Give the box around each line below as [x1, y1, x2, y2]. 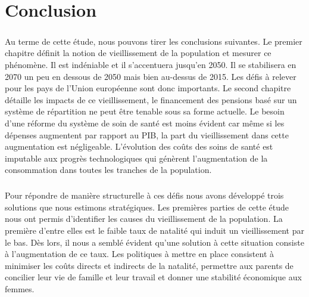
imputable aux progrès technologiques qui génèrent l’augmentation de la [5, 151, 268, 164]
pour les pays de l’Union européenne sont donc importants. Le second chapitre [5, 82, 291, 94]
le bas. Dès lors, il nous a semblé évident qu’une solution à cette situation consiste [5, 236, 304, 248]
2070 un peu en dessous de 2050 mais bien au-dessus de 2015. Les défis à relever [5, 70, 296, 82]
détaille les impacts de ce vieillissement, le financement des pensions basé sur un [5, 93, 297, 106]
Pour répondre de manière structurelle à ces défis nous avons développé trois [5, 189, 284, 202]
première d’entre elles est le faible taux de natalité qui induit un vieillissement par [5, 224, 304, 237]
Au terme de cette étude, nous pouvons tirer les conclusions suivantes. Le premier [5, 35, 302, 47]
